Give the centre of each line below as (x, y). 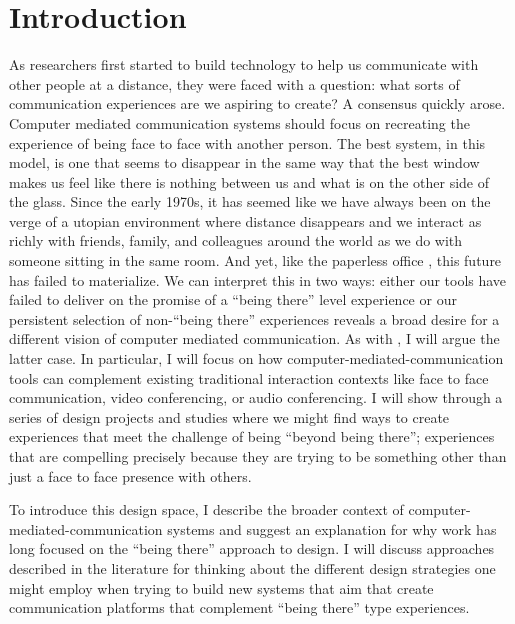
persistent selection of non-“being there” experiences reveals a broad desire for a (254, 318)
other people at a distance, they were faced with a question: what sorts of (234, 83)
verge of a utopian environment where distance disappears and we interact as (245, 220)
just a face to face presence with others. (130, 475)
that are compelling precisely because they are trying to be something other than (258, 456)
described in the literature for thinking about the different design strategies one (252, 567)
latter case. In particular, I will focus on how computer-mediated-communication (256, 358)
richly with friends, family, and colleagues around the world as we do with (236, 240)
